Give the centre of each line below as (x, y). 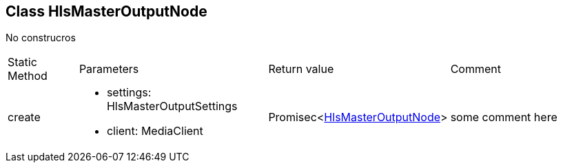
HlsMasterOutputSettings (172, 106)
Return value (301, 69)
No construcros (41, 38)
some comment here (504, 117)
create (24, 117)
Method (28, 76)
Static (22, 62)
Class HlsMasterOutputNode (106, 11)
